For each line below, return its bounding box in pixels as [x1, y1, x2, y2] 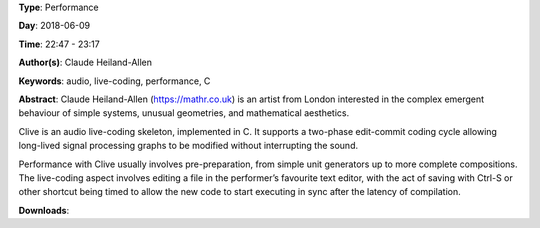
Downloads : [18, 204, 70, 216]
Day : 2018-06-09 [18, 20, 91, 32]
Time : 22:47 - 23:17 [18, 38, 100, 50]
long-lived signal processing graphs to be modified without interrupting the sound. [18, 140, 359, 152]
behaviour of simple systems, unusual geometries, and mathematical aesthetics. [18, 107, 350, 119]
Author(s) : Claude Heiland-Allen [18, 56, 153, 69]
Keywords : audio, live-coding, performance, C [18, 75, 211, 87]
